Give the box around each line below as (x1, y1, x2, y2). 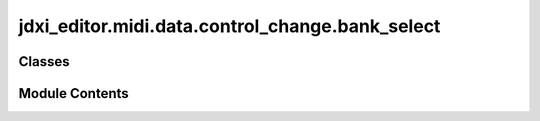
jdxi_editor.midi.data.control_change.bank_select (18, 15, 441, 37)
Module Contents (18, 85, 129, 102)
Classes (18, 53, 70, 70)
